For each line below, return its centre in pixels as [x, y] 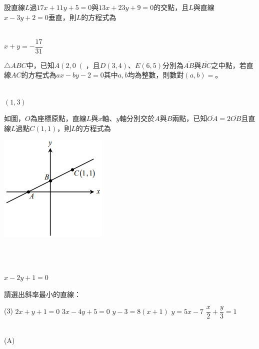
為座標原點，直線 [58, 118]
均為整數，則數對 [156, 75]
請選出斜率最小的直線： [42, 294]
